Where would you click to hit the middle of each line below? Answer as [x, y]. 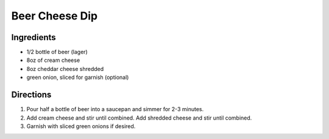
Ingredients [34, 37]
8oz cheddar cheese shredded [65, 69]
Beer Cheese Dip [54, 16]
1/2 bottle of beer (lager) [57, 52]
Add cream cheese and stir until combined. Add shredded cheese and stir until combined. [139, 118]
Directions [31, 95]
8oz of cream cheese [53, 60]
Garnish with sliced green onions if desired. [81, 126]
